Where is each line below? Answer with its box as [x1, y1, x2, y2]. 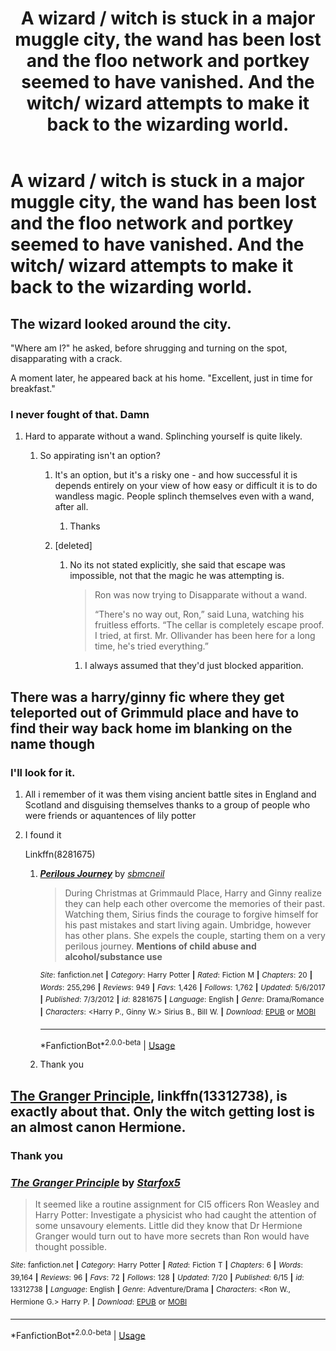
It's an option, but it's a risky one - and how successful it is [54, 469, 298, 481]
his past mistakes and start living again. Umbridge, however [64, 918, 312, 931]
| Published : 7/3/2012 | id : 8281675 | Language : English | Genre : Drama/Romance [39, 995, 325, 1005]
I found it [24, 828, 62, 841]
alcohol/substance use [64, 950, 163, 962]
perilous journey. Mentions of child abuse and [64, 940, 257, 952]
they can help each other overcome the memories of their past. [64, 897, 326, 909]
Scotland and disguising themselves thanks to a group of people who [24, 798, 311, 811]
